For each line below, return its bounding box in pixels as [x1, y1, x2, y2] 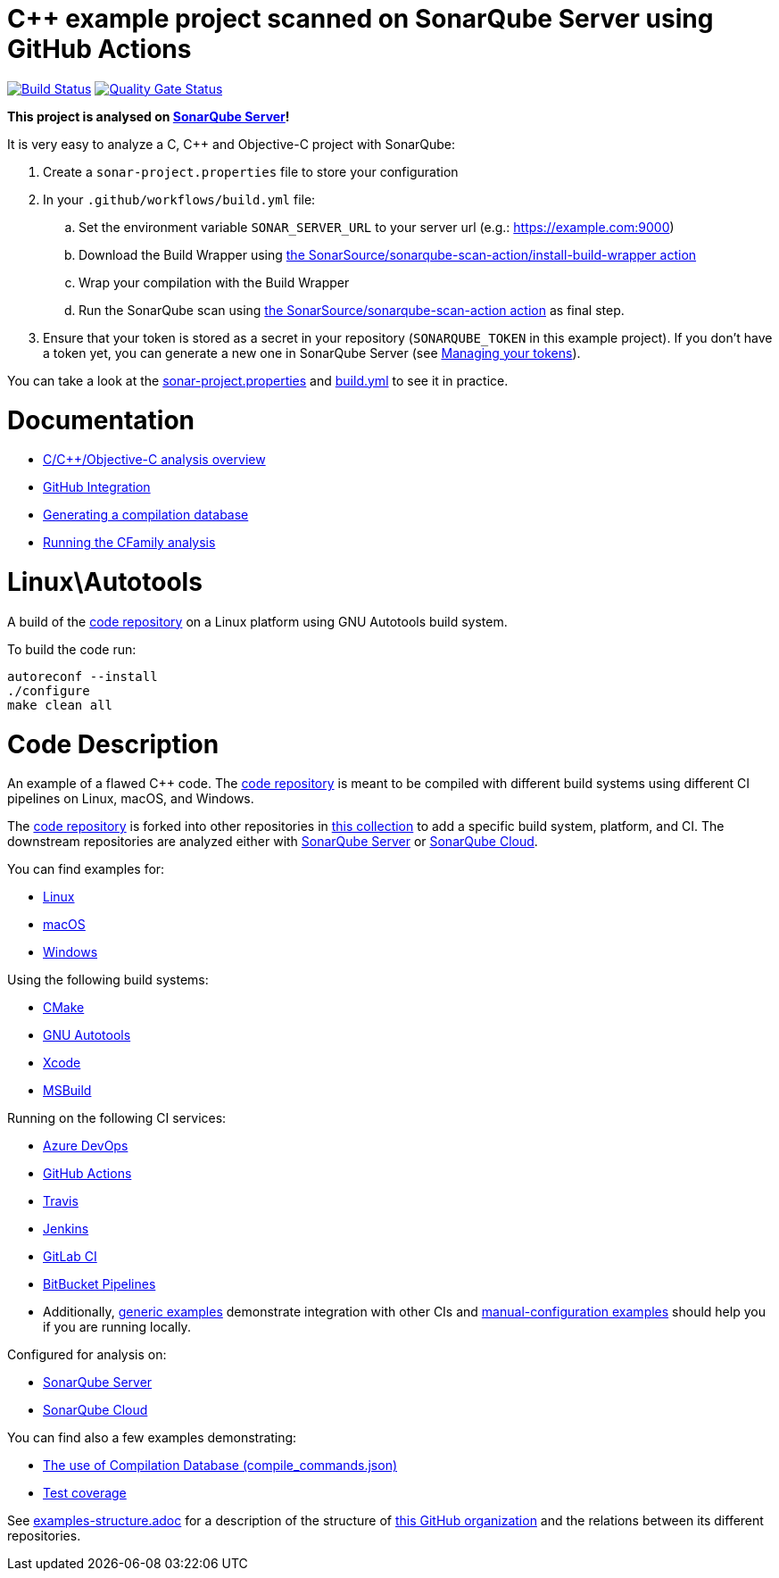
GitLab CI [43, 1249, 97, 1265]
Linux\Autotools [7, 567, 203, 597]
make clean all [7, 697, 113, 712]
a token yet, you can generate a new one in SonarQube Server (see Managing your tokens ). [43, 345, 581, 361]
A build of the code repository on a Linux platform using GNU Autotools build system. [7, 613, 508, 629]
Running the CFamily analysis [43, 535, 216, 551]
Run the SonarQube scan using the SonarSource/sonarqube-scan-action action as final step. [79, 302, 625, 318]
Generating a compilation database [43, 507, 249, 523]
